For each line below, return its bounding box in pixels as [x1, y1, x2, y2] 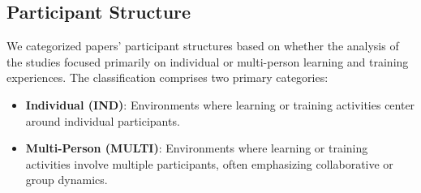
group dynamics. [25, 171, 108, 188]
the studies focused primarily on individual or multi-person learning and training [6, 53, 409, 70]
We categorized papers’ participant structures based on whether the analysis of [6, 37, 399, 54]
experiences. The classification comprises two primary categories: [6, 69, 329, 86]
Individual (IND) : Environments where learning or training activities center [25, 96, 415, 113]
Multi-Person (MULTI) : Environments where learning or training [25, 139, 368, 157]
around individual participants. [25, 112, 180, 129]
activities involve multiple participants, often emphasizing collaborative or [25, 155, 393, 172]
